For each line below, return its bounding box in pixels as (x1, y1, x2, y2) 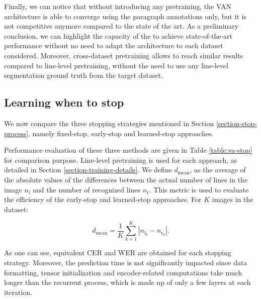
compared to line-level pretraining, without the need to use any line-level (4, 60, 228, 70)
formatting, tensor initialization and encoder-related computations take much (4, 267, 242, 277)
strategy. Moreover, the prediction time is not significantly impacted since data (4, 257, 247, 268)
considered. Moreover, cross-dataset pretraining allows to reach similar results (4, 50, 243, 60)
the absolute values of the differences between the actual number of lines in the (4, 174, 248, 184)
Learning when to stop (4, 94, 124, 110)
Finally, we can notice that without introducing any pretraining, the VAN (4, 1, 231, 11)
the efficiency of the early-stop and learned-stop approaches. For (4, 194, 202, 205)
